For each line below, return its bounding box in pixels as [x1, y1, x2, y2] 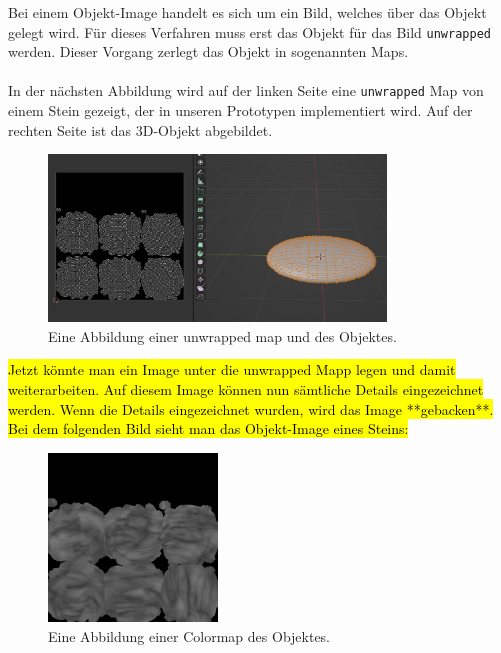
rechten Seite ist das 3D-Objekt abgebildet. [8, 119, 273, 140]
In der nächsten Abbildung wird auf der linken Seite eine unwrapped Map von [8, 80, 484, 101]
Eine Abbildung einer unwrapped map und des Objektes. [48, 325, 397, 346]
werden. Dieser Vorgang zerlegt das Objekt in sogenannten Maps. [8, 41, 409, 62]
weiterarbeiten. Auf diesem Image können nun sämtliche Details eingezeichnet [8, 379, 484, 399]
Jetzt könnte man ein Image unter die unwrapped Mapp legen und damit [8, 359, 456, 380]
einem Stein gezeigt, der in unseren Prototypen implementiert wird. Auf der [8, 100, 473, 121]
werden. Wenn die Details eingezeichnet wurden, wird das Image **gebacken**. [8, 398, 494, 419]
